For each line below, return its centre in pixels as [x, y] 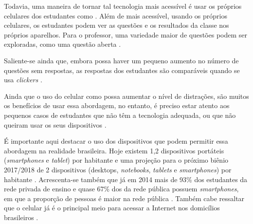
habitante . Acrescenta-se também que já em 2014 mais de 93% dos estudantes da [126, 179]
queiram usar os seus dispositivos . [55, 124]
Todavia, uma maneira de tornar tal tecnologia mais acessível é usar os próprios [123, 6]
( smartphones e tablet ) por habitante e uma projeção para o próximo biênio [116, 160]
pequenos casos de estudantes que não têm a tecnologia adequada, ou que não [120, 115]
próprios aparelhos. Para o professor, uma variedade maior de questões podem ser [126, 34]
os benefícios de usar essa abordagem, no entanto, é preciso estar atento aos [117, 105]
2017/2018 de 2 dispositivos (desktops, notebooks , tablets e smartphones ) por [118, 169]
